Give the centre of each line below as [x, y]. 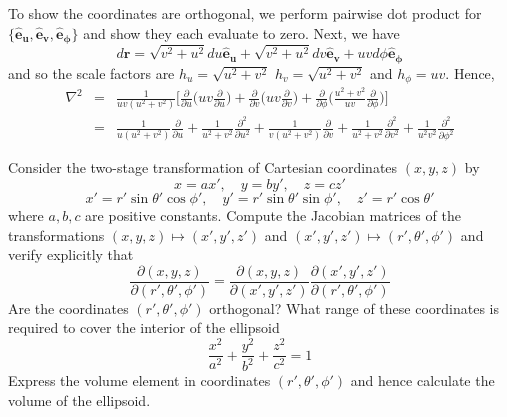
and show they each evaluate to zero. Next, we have [241, 32]
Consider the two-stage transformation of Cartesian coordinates [203, 167]
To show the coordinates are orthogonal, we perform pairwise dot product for [245, 13]
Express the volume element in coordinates [139, 380]
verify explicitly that [71, 254]
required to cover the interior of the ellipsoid [144, 327]
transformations [56, 234]
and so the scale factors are [91, 72]
